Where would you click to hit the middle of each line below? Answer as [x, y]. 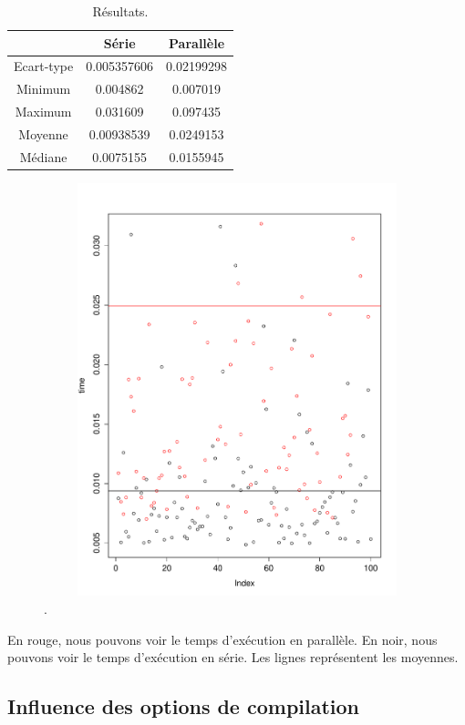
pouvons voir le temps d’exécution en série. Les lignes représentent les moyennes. [233, 657]
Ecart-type [44, 66]
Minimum [44, 89]
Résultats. [120, 11]
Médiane [43, 156]
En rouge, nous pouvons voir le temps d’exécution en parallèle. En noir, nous [222, 639]
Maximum [43, 112]
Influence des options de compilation [184, 706]
